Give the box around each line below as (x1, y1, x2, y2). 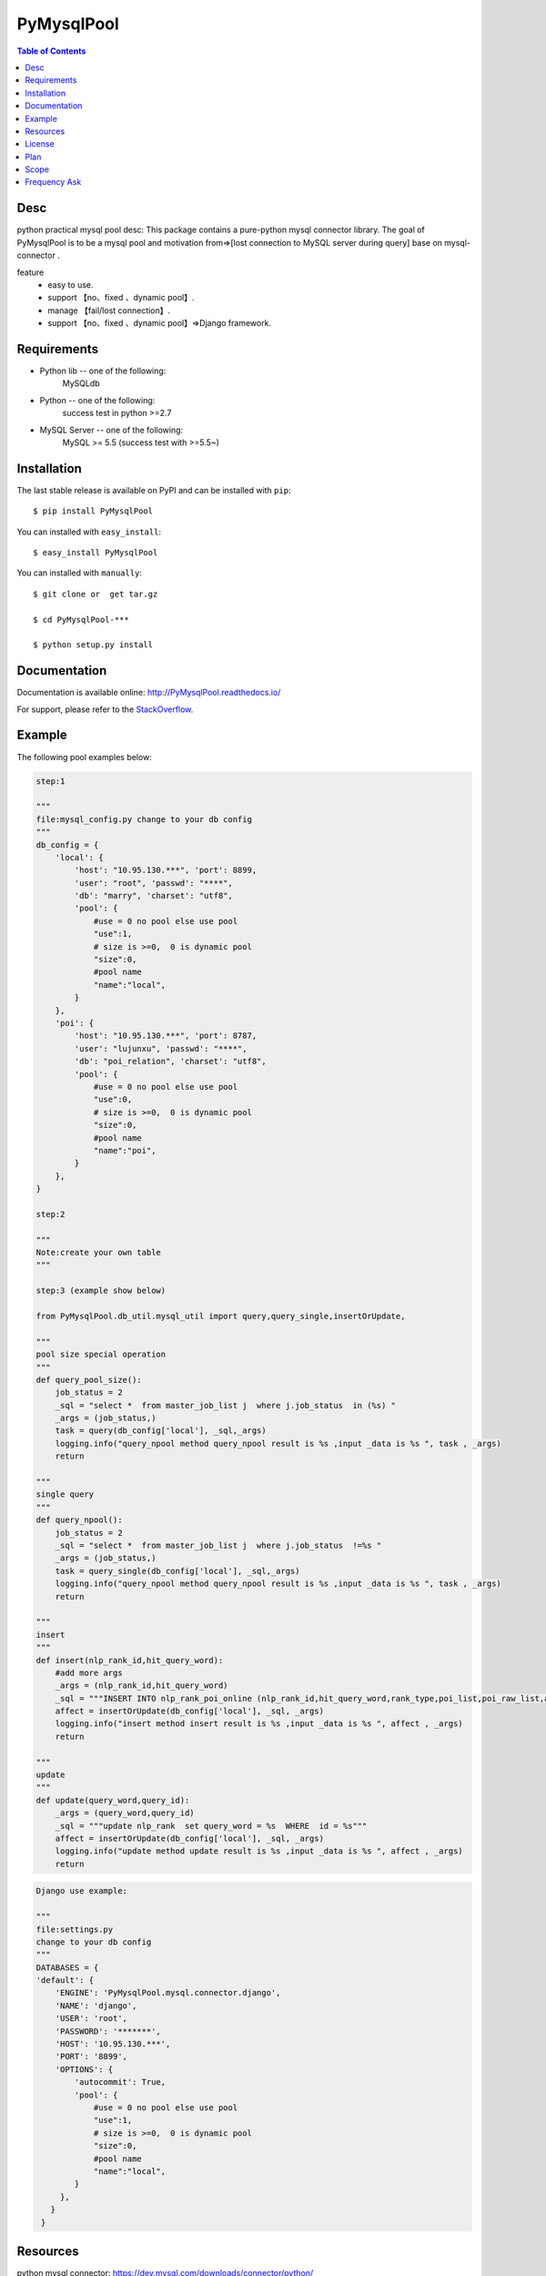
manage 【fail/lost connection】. (47, 305, 171, 316)
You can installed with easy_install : (16, 526, 162, 537)
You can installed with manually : (16, 567, 143, 578)
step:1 (35, 776, 66, 787)
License (25, 138, 55, 149)
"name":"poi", (93, 1145, 157, 1155)
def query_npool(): (35, 1515, 123, 1525)
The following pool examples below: (16, 751, 152, 762)
